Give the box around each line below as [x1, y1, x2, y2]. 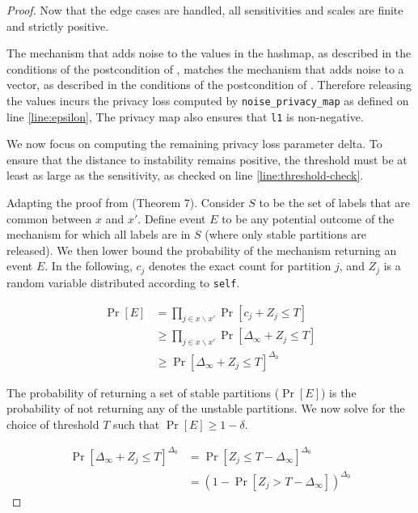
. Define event [137, 210, 206, 227]
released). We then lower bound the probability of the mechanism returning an [6, 241, 397, 258]
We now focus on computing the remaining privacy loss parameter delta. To [6, 135, 382, 152]
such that [112, 415, 160, 432]
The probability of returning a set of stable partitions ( [6, 384, 280, 401]
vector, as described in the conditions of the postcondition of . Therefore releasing [6, 76, 412, 93]
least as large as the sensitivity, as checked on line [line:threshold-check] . [6, 167, 364, 184]
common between [6, 210, 92, 227]
